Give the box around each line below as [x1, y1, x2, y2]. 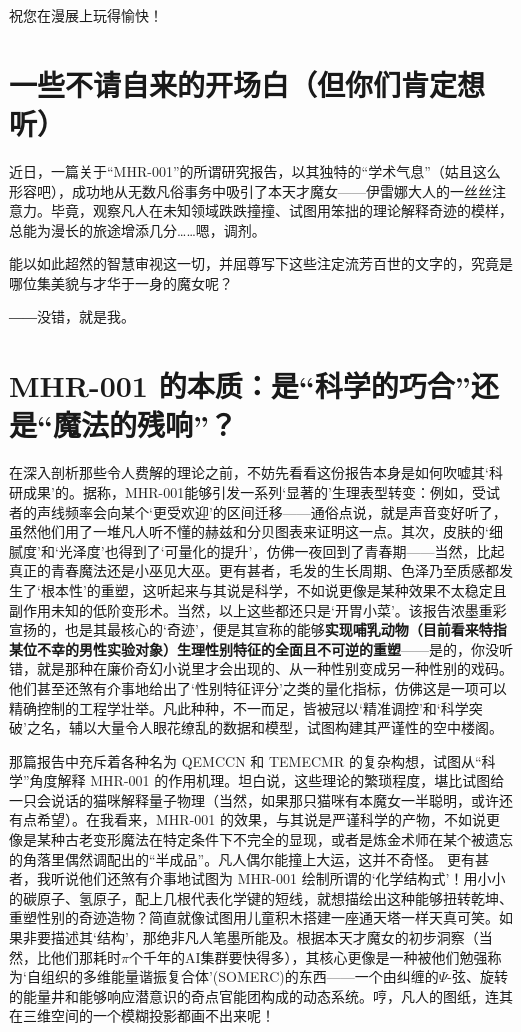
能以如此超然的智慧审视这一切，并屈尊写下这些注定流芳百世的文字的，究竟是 [9, 253, 513, 274]
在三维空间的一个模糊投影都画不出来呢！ [9, 1005, 275, 1026]
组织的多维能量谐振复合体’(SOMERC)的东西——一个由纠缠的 [40, 966, 439, 987]
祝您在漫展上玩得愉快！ [9, 5, 163, 25]
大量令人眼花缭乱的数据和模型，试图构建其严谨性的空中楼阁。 [96, 717, 503, 738]
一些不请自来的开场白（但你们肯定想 [9, 63, 486, 104]
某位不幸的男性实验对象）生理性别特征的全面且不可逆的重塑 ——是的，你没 [9, 638, 499, 659]
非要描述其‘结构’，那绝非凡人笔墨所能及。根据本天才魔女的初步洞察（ [22, 927, 479, 948]
